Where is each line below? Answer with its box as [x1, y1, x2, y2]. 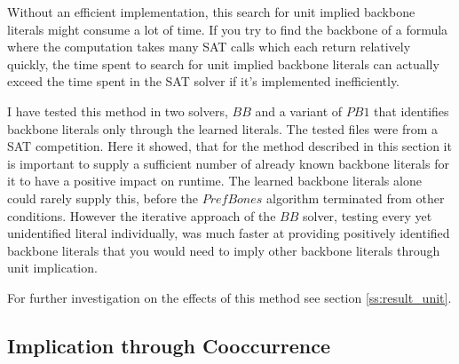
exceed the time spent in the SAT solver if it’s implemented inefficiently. [7, 72, 400, 91]
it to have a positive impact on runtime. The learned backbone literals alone [7, 171, 422, 190]
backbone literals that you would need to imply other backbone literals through [7, 241, 440, 259]
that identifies [374, 101, 449, 120]
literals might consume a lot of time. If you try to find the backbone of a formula [7, 20, 448, 38]
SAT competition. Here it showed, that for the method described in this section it [7, 137, 452, 155]
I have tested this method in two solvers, [7, 101, 228, 120]
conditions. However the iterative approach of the [7, 206, 276, 225]
